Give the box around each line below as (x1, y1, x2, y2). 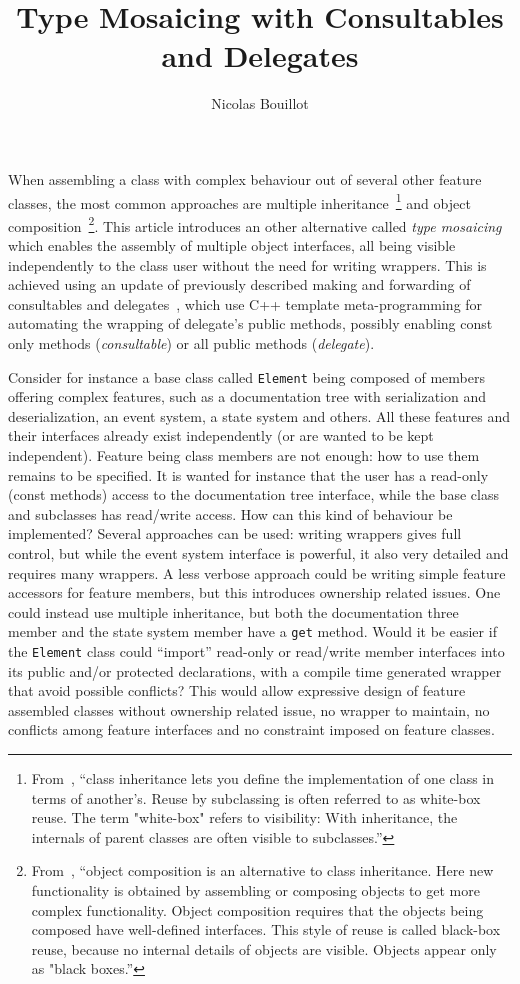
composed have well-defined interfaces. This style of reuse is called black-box (31, 919, 501, 940)
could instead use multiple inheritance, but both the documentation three (8, 601, 459, 622)
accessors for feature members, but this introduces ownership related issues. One (8, 582, 501, 603)
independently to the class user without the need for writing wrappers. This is (8, 254, 487, 275)
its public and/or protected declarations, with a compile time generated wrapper (8, 660, 502, 681)
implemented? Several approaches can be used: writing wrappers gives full (8, 523, 462, 544)
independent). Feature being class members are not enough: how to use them (8, 445, 480, 465)
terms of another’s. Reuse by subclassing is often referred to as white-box (31, 787, 481, 808)
